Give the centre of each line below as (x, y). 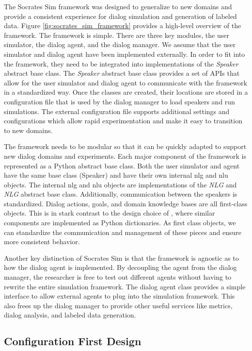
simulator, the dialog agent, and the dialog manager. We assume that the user (120, 44)
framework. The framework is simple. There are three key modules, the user (117, 35)
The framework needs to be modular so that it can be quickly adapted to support (125, 146)
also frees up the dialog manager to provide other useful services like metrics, (118, 305)
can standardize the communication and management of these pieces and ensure (123, 232)
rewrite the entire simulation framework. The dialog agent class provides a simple (125, 286)
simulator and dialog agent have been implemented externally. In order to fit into (125, 54)
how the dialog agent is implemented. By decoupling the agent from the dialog (120, 267)
